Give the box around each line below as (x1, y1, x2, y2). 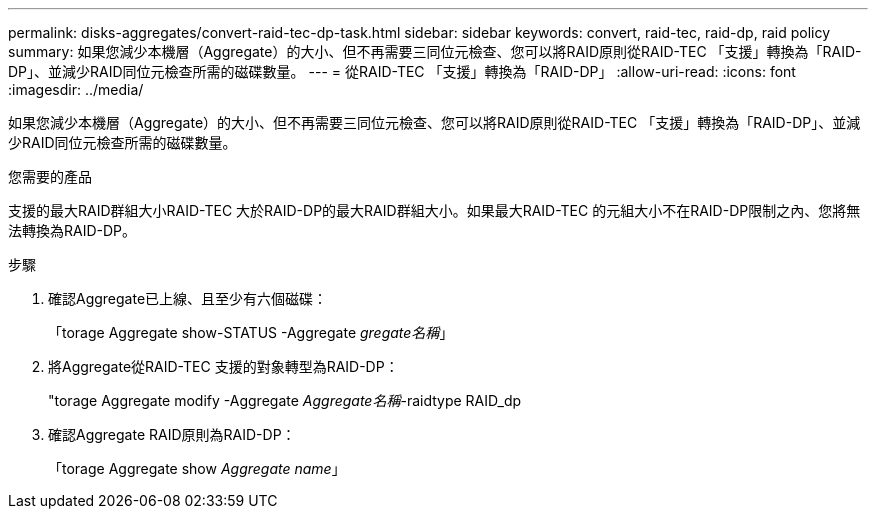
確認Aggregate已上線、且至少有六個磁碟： (48, 290, 328, 307)
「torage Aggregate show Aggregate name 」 (48, 460, 346, 477)
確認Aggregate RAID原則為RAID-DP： (48, 426, 296, 443)
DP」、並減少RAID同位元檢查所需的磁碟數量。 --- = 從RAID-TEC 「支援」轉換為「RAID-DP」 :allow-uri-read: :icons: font (8, 63, 796, 80)
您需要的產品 (8, 168, 92, 185)
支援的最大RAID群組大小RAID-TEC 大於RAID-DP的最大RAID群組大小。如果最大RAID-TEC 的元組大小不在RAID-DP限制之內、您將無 (8, 202, 861, 219)
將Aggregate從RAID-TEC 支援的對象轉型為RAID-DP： (48, 358, 399, 375)
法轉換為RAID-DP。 (8, 222, 137, 239)
